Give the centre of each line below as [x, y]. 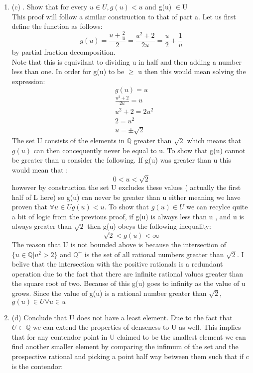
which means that [214, 140]
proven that [30, 207]
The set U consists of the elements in [68, 140]
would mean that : [40, 169]
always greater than [42, 226]
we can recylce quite [217, 207]
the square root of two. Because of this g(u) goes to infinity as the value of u [128, 283]
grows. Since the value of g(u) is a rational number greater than [109, 293]
